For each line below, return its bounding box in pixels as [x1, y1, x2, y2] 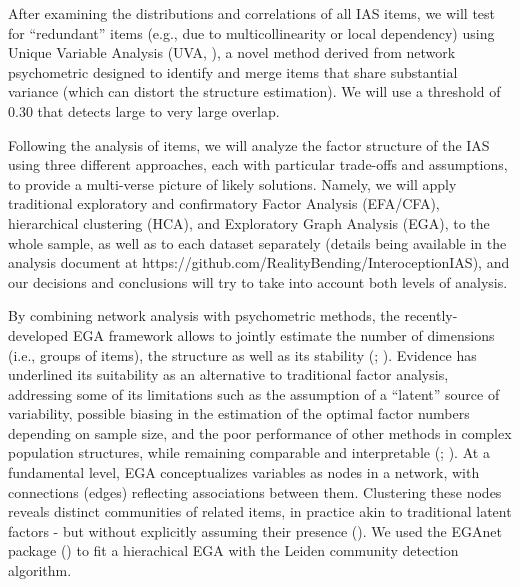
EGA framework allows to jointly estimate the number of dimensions [72, 324, 495, 345]
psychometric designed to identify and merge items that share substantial [8, 61, 458, 82]
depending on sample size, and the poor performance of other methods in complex [8, 422, 512, 443]
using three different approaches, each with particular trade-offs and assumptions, [8, 154, 508, 175]
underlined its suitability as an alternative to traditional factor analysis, [8, 364, 449, 385]
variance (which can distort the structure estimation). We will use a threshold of [8, 81, 501, 102]
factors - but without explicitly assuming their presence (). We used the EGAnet [8, 520, 502, 541]
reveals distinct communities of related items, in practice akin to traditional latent [8, 501, 512, 522]
